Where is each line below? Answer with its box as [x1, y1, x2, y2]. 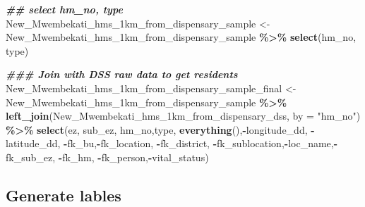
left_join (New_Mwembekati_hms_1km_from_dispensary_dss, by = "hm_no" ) [6, 108, 361, 123]
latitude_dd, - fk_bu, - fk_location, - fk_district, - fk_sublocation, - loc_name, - [6, 136, 338, 151]
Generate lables [6, 184, 121, 206]
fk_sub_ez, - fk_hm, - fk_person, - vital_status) [6, 149, 209, 164]
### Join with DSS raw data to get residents [6, 67, 238, 82]
